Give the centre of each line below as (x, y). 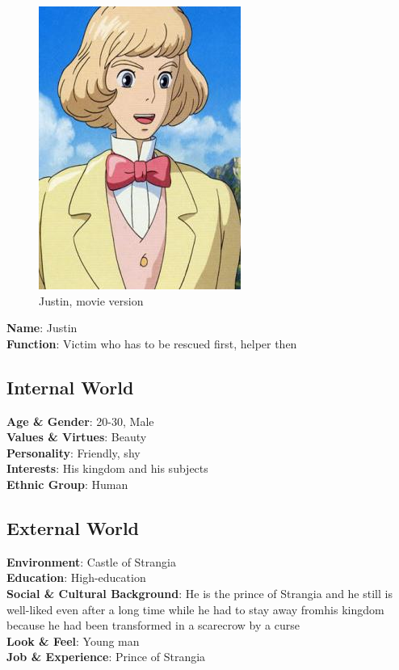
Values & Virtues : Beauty (77, 437)
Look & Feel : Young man (73, 641)
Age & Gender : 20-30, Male (80, 421)
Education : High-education (76, 577)
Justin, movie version (91, 300)
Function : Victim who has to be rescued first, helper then (152, 343)
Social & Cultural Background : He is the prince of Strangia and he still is (199, 593)
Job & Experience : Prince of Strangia (106, 657)
